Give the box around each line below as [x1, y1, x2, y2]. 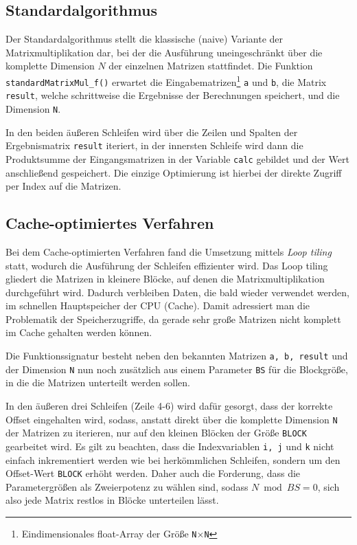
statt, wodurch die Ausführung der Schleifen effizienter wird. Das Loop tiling [5, 258, 328, 272]
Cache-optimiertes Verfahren [5, 212, 214, 234]
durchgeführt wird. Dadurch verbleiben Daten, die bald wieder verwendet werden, [5, 285, 349, 299]
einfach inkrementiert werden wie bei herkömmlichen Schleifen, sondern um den [5, 452, 341, 467]
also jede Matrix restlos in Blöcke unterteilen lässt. [5, 493, 219, 507]
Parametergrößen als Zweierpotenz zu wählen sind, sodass [5, 479, 249, 493]
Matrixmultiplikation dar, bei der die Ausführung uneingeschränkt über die [5, 45, 323, 59]
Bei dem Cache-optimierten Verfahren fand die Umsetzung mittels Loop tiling [5, 244, 332, 258]
